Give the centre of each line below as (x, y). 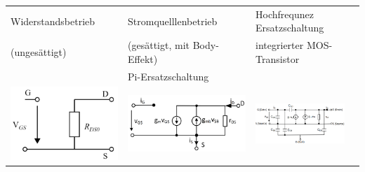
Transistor (278, 58)
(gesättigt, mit (159, 45)
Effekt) (143, 58)
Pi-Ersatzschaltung (168, 76)
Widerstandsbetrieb (53, 21)
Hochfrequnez (285, 14)
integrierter (280, 45)
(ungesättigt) (39, 51)
